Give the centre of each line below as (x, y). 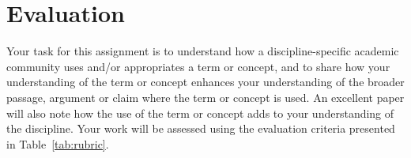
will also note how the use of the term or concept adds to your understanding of (200, 113)
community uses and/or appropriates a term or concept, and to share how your (198, 66)
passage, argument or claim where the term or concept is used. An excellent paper (205, 97)
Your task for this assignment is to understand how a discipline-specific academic (203, 51)
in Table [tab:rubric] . (58, 143)
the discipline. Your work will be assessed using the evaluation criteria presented (201, 128)
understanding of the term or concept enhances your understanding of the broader (205, 82)
